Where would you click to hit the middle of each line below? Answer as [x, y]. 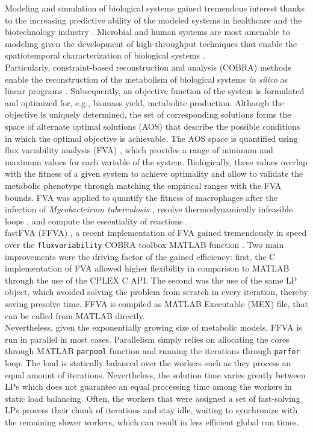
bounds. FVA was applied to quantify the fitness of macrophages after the [141, 197]
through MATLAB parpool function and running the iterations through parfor [153, 351]
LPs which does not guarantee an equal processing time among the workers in [148, 386]
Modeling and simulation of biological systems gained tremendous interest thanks [155, 8]
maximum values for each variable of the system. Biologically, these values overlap [156, 161]
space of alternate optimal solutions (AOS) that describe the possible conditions [153, 126]
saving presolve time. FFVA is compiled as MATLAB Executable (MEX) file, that [156, 303]
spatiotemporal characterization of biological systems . [105, 55]
